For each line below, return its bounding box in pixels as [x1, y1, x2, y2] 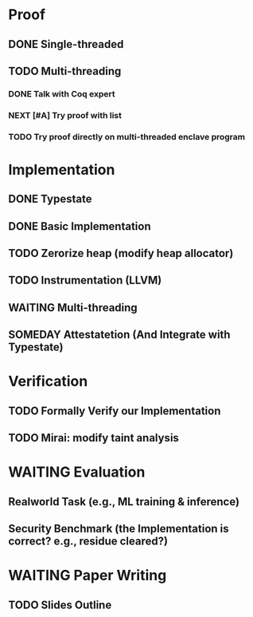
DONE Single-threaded [8, 38, 124, 51]
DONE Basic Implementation [8, 220, 151, 233]
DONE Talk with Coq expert [8, 88, 115, 99]
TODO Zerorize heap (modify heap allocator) [8, 247, 234, 260]
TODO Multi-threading [8, 64, 122, 77]
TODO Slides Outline [8, 598, 112, 611]
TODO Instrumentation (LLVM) [8, 274, 162, 287]
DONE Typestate [8, 192, 92, 206]
